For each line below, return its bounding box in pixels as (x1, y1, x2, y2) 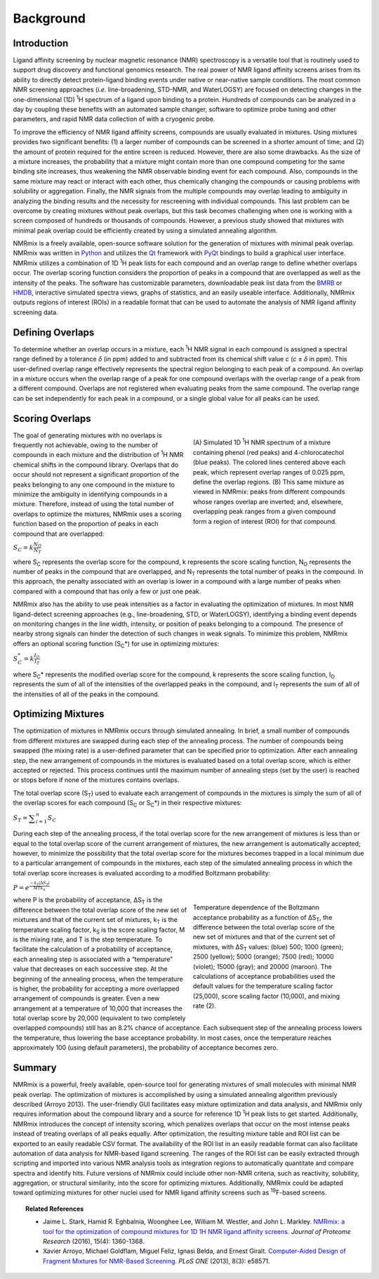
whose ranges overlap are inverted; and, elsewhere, (193, 497, 343, 506)
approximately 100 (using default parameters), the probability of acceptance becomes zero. (13, 1043, 279, 1052)
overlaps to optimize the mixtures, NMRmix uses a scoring (13, 510, 182, 518)
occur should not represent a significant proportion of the (13, 470, 180, 479)
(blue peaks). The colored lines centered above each (193, 458, 346, 467)
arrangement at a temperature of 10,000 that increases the (13, 1004, 182, 1013)
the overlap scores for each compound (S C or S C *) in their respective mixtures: (13, 799, 242, 809)
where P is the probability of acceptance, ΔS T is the (13, 896, 163, 906)
